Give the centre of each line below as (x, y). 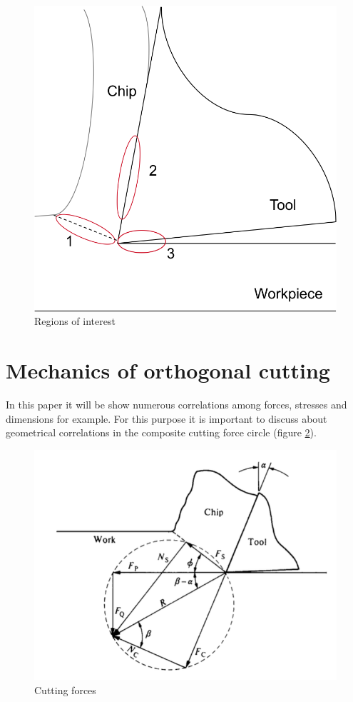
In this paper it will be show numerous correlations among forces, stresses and (176, 405)
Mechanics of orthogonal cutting (168, 370)
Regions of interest (75, 321)
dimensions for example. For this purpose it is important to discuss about (167, 418)
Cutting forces (65, 690)
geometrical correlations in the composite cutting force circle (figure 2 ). (161, 432)
